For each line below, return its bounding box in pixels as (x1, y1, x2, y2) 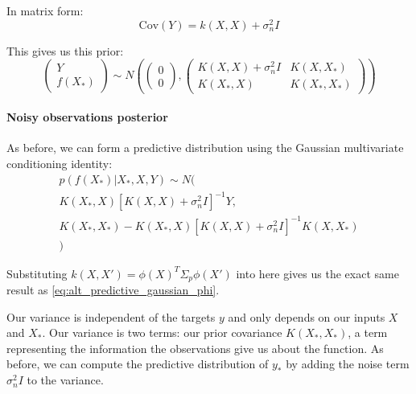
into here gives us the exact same (236, 265, 399, 281)
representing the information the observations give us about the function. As (6, 339, 384, 356)
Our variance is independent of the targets (6, 308, 216, 325)
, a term (348, 324, 388, 341)
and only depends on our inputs (228, 308, 385, 325)
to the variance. (27, 371, 104, 388)
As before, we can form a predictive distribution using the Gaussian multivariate (6, 139, 404, 156)
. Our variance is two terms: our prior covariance (42, 324, 282, 341)
